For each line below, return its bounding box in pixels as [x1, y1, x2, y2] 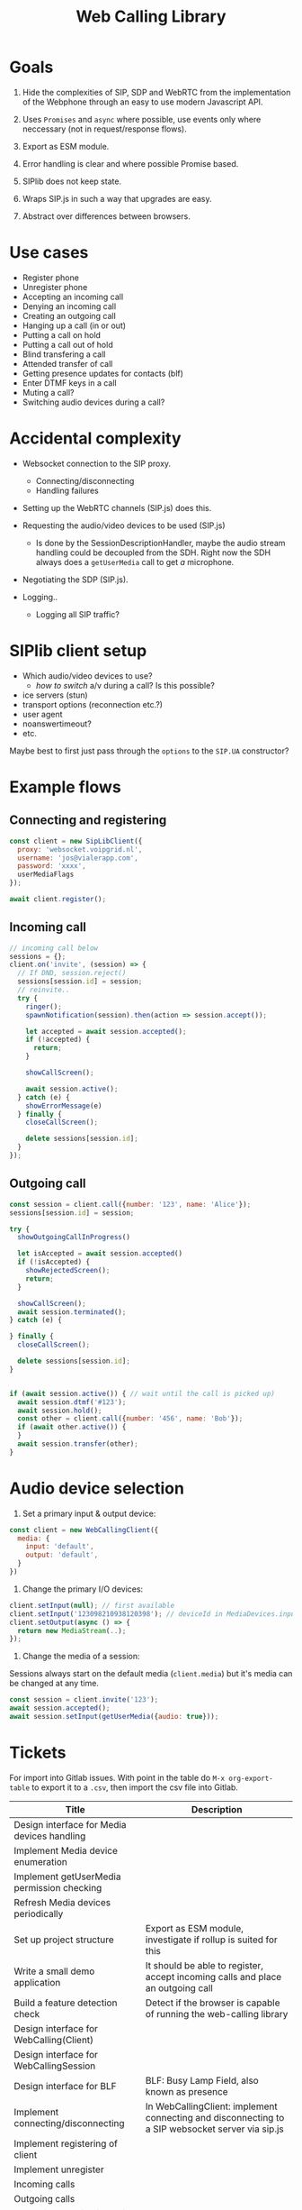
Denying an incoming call [22, 300, 117, 312]
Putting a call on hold [22, 329, 102, 340]
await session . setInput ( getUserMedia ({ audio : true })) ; [9, 1712, 219, 1721]
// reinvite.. [17, 985, 70, 995]
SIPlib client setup [9, 641, 147, 661]
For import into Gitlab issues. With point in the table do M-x [9, 1772, 226, 1783]
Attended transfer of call [22, 358, 113, 369]
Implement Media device [13, 1844, 119, 1857]
